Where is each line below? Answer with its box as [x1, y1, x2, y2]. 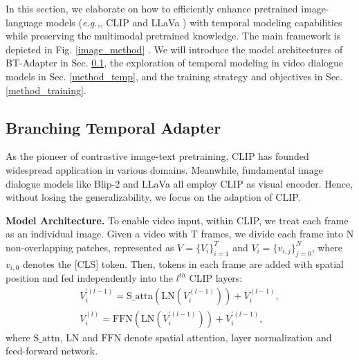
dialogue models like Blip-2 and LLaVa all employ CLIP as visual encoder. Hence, [6, 176, 353, 190]
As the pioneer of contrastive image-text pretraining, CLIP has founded [6, 149, 309, 163]
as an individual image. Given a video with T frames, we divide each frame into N [6, 226, 354, 241]
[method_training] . [6, 82, 86, 97]
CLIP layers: [189, 271, 243, 285]
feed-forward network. [6, 343, 98, 358]
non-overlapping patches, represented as [6, 240, 174, 254]
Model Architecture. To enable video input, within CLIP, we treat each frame [6, 213, 349, 227]
